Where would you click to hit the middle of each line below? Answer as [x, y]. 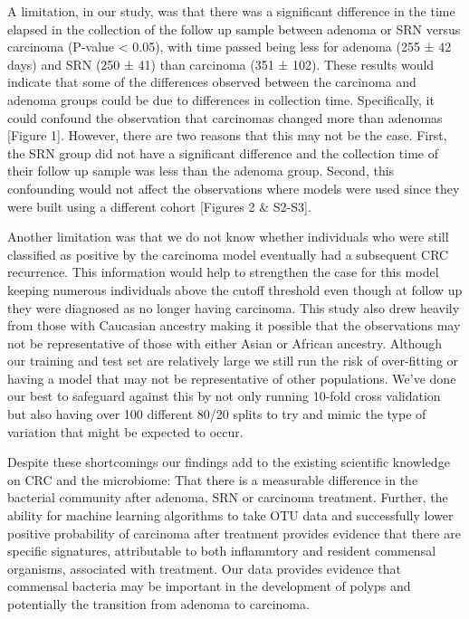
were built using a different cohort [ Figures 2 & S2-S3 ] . [159, 206]
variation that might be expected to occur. [125, 431]
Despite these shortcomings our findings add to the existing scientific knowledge [229, 462]
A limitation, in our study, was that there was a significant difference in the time [231, 11]
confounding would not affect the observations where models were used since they [234, 188]
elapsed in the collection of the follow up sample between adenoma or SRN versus [234, 29]
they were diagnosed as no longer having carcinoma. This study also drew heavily [234, 307]
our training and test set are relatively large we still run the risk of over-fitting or [233, 361]
